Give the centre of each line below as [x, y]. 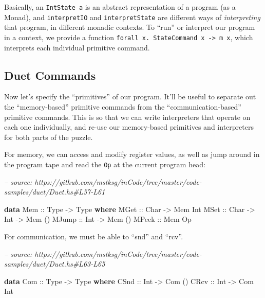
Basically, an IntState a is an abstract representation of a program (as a [120, 7]
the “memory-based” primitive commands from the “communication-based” [123, 106]
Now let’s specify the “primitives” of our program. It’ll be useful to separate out [130, 97]
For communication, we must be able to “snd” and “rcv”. [94, 236]
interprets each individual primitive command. [77, 47]
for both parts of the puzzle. [49, 137]
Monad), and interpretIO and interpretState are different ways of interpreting [132, 17]
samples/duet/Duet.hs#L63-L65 [55, 264]
